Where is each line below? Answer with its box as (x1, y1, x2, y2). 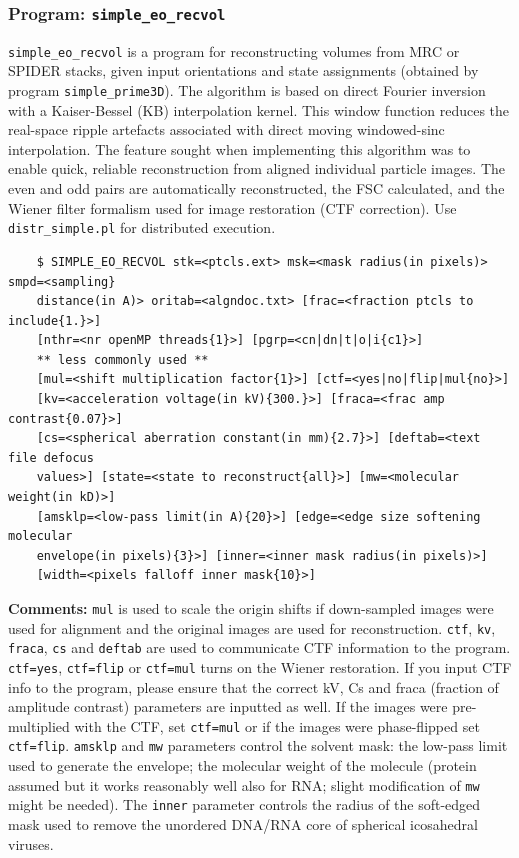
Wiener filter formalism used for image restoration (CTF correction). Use (8, 197, 457, 218)
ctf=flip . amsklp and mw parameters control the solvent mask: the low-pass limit (8, 735, 508, 756)
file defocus (8, 450, 94, 465)
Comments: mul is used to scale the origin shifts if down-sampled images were (8, 598, 494, 618)
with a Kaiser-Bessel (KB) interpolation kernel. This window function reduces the (8, 99, 510, 120)
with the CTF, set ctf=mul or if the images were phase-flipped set (74, 715, 480, 736)
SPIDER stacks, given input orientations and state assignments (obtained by (8, 60, 479, 81)
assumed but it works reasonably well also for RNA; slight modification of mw (8, 774, 480, 795)
